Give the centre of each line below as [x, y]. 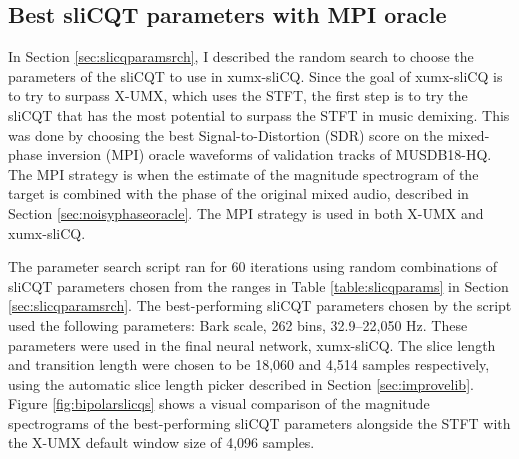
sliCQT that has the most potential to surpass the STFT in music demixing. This [259, 114]
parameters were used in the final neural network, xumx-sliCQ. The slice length [252, 344]
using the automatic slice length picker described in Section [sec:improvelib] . [241, 383]
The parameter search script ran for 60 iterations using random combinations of [253, 266]
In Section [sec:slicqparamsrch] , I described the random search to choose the [241, 56]
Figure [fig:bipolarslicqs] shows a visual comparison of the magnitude [219, 403]
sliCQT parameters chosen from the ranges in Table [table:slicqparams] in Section [258, 285]
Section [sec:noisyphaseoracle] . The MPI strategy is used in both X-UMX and [246, 212]
